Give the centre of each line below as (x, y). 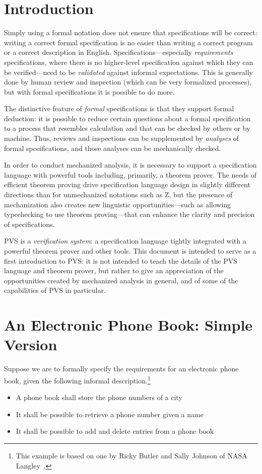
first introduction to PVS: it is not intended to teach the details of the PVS (121, 260)
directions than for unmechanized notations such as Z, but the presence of (118, 194)
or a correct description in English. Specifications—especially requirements (119, 52)
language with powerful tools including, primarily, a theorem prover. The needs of (130, 174)
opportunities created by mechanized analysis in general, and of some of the (121, 280)
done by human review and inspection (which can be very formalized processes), (128, 82)
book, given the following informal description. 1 (77, 379)
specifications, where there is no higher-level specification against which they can (129, 62)
